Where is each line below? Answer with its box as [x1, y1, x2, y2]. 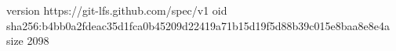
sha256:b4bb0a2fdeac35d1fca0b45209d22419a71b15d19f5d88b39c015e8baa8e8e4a [6, 17, 390, 33]
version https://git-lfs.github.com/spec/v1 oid [6, 2, 227, 18]
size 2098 [6, 32, 49, 49]
